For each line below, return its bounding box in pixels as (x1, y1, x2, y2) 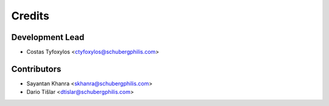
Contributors (11, 64, 62, 74)
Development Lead (11, 32, 85, 42)
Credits (11, 9, 50, 22)
